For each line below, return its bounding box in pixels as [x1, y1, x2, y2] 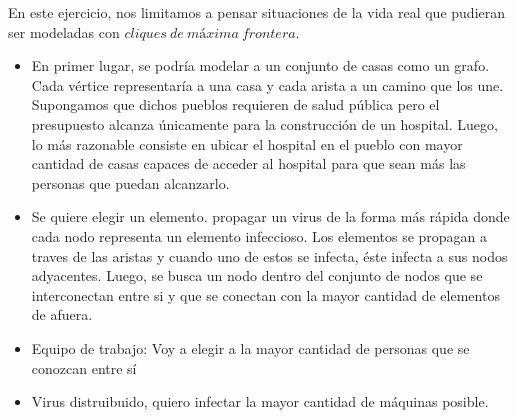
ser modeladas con [8, 21, 120, 42]
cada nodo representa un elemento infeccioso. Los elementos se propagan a [31, 225, 488, 246]
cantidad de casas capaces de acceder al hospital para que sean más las [31, 153, 466, 174]
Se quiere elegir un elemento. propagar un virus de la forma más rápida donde [31, 206, 510, 227]
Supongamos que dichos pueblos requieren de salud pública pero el [31, 94, 440, 115]
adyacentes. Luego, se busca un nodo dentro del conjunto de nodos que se [31, 265, 483, 286]
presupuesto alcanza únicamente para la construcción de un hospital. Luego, [31, 113, 498, 134]
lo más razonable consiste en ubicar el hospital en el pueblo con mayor [31, 133, 463, 154]
